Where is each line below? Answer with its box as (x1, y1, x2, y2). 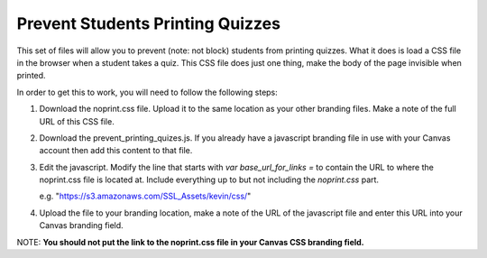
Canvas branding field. (39, 220, 124, 231)
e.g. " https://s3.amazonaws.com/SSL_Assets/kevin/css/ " (39, 190, 252, 202)
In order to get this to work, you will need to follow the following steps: (16, 87, 279, 97)
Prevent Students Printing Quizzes (16, 14, 281, 33)
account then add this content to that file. (39, 145, 193, 156)
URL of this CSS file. (39, 115, 115, 126)
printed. (16, 70, 46, 81)
